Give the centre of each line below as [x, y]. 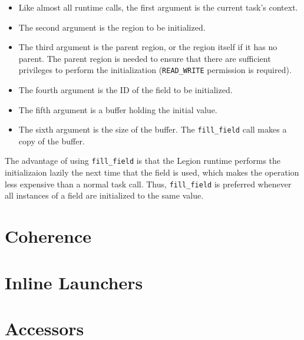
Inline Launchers [74, 282]
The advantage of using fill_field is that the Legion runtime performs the [143, 161]
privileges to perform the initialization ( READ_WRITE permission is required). [155, 70]
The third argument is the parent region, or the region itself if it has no [148, 47]
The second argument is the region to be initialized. [112, 27]
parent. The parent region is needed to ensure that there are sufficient [145, 58]
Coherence [48, 236]
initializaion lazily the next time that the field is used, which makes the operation [152, 172]
